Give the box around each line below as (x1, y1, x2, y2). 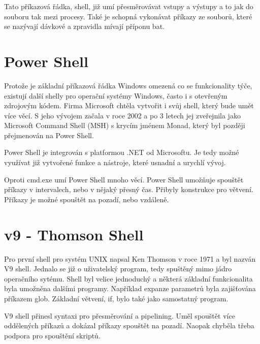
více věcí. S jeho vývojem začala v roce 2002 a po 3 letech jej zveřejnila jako (4, 110, 241, 120)
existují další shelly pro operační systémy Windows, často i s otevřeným (4, 90, 227, 101)
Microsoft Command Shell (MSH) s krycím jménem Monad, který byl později (4, 120, 245, 131)
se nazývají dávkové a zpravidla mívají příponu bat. (4, 21, 165, 32)
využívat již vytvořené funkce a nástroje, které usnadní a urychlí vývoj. (4, 157, 226, 168)
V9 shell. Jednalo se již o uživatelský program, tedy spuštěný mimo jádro (4, 263, 232, 274)
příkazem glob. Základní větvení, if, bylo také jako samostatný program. (4, 293, 229, 303)
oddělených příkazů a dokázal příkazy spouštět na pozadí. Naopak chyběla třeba (4, 320, 254, 331)
